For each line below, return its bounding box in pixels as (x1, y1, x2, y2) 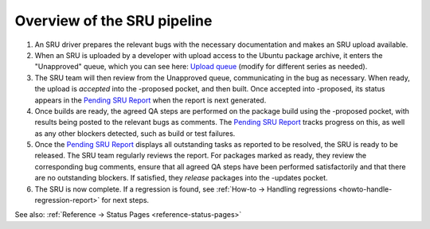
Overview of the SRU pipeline (14, 12, 213, 29)
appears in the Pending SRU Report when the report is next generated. (34, 95, 267, 105)
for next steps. (101, 196, 150, 205)
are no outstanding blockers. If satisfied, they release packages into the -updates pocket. (34, 173, 328, 183)
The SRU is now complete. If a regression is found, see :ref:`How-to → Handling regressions (34, 184, 338, 194)
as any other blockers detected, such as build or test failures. (34, 128, 236, 138)
